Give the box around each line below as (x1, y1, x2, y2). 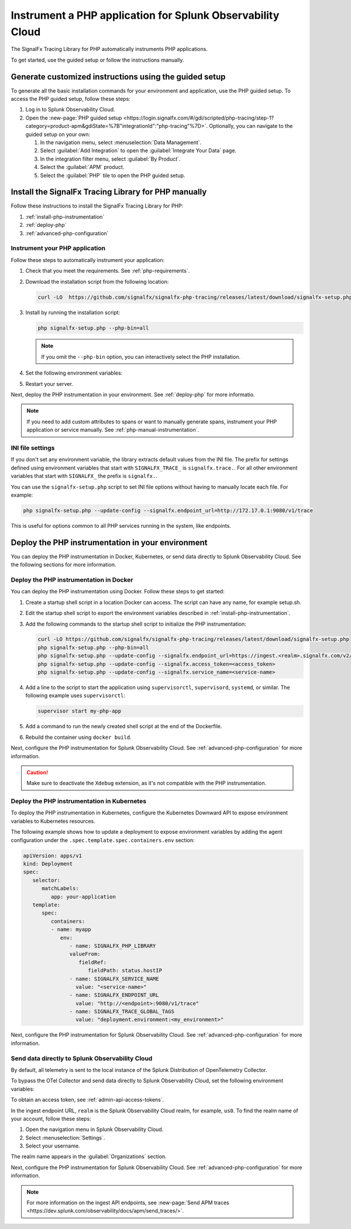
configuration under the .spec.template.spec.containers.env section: (11, 836, 195, 844)
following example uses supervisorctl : (25, 692, 126, 699)
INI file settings (11, 443, 55, 451)
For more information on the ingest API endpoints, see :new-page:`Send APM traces (26, 1199, 229, 1206)
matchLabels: (42, 885, 79, 892)
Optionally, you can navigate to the (209, 123, 293, 130)
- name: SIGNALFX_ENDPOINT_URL (69, 992, 159, 999)
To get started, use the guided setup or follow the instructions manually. (11, 56, 184, 63)
